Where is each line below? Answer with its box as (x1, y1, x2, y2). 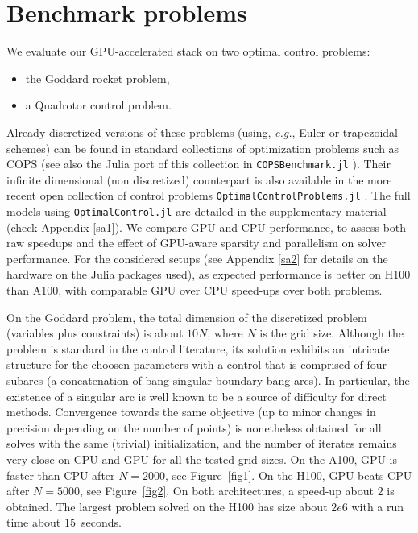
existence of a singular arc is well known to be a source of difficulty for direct (6, 387, 387, 404)
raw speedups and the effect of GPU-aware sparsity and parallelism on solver (6, 234, 387, 251)
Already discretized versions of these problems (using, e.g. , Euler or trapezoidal (6, 123, 398, 140)
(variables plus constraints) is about (6, 324, 184, 341)
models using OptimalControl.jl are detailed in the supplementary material (6, 203, 387, 219)
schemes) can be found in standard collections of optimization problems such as (6, 139, 399, 156)
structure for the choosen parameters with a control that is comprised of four (6, 356, 387, 373)
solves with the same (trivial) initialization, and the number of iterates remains (6, 435, 397, 452)
